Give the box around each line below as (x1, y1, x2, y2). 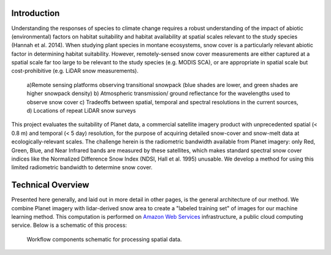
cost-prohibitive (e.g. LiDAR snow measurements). (11, 67, 139, 75)
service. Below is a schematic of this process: (11, 221, 127, 229)
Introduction (11, 8, 60, 18)
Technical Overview (11, 180, 89, 190)
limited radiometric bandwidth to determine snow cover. (11, 164, 153, 171)
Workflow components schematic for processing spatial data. (26, 235, 182, 243)
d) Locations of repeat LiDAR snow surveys (26, 107, 136, 115)
